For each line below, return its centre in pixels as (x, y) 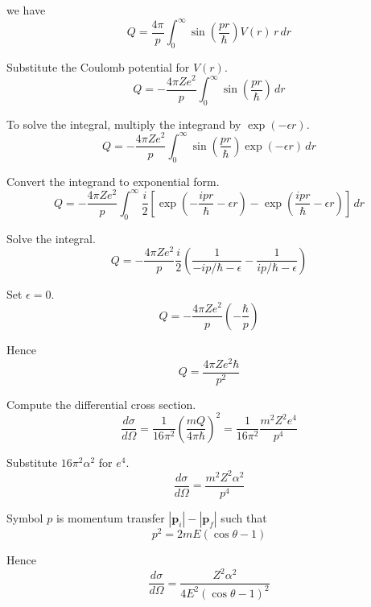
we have (26, 10)
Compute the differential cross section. (101, 404)
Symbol (25, 517)
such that (244, 517)
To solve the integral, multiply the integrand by (124, 124)
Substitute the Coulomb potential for (98, 66)
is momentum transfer (110, 517)
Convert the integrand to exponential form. (113, 181)
